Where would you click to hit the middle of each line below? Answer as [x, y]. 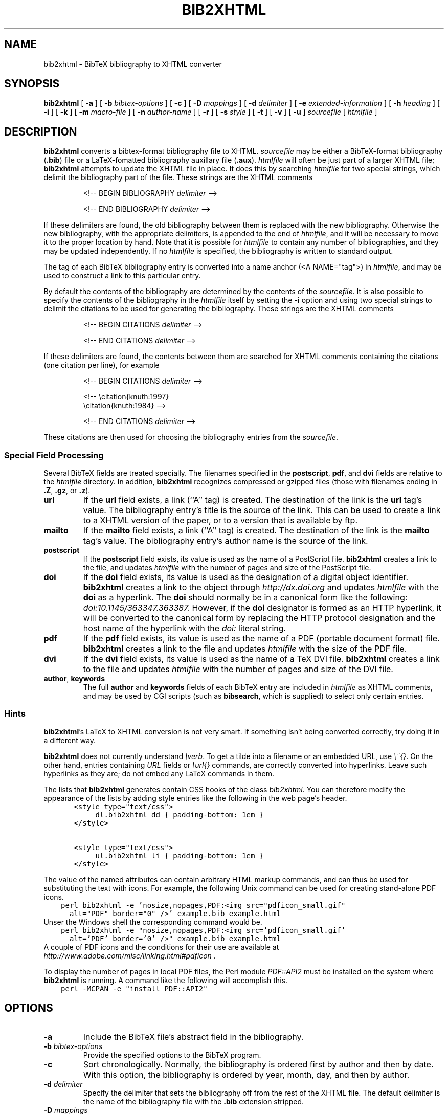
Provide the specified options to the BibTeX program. [172, 1055]
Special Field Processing [54, 455]
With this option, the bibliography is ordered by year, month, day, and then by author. [246, 1074]
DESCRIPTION [41, 131]
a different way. [70, 740]
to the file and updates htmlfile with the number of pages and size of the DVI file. [238, 669]
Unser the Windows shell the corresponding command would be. [153, 922]
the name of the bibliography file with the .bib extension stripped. [194, 1101]
